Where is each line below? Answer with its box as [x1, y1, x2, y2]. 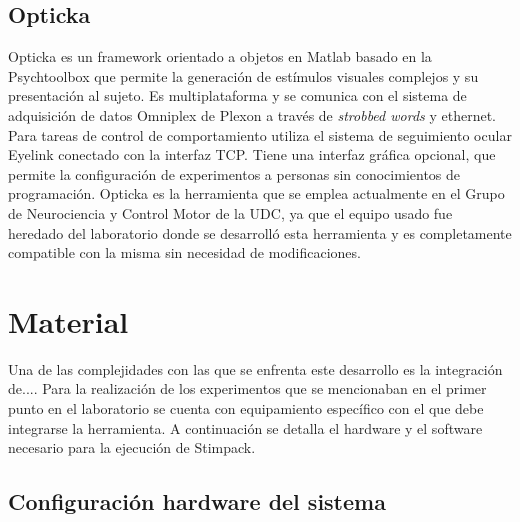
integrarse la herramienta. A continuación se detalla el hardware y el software [8, 417, 483, 438]
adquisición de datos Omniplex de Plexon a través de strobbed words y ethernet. [8, 104, 497, 125]
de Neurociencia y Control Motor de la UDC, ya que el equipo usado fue [8, 202, 453, 223]
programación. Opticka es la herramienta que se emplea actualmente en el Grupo [8, 183, 505, 204]
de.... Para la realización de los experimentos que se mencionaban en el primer [8, 378, 487, 399]
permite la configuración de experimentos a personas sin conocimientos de [8, 163, 461, 184]
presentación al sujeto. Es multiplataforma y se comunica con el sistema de [8, 85, 467, 106]
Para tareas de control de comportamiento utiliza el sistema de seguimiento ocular [8, 124, 512, 145]
